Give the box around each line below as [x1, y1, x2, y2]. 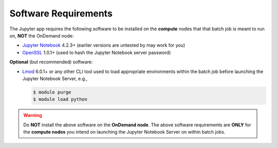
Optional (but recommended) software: [9, 59, 93, 65]
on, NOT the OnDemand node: [9, 32, 74, 39]
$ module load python [33, 97, 88, 102]
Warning [23, 112, 42, 118]
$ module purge [33, 89, 71, 95]
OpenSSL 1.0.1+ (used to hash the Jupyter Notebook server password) [22, 49, 171, 55]
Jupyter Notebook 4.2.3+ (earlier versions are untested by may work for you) [22, 42, 186, 48]
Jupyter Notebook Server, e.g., [22, 75, 88, 82]
